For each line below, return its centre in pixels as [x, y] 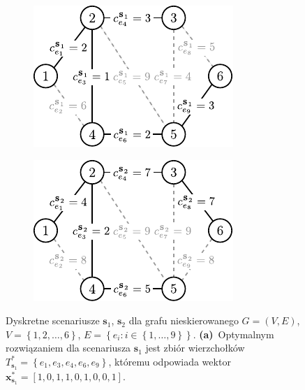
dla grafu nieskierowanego [184, 320]
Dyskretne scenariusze [53, 320]
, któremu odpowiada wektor [170, 361]
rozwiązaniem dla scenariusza [68, 348]
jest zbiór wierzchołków [195, 348]
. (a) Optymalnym [233, 334]
